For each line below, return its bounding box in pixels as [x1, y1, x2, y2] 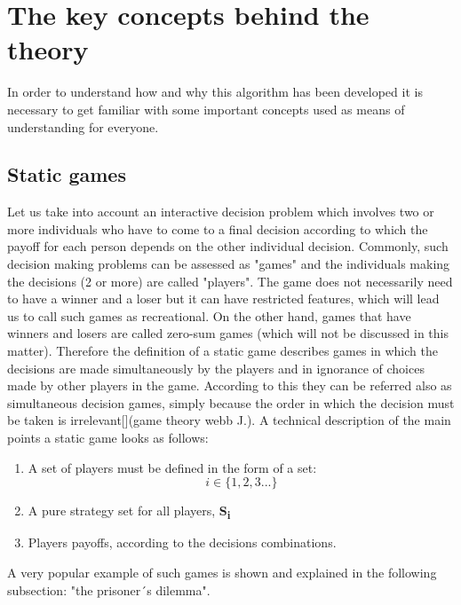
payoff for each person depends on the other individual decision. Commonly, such [7, 237, 449, 255]
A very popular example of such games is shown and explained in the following [7, 562, 437, 581]
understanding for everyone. [7, 117, 159, 136]
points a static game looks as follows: [7, 428, 209, 447]
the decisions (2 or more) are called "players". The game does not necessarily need [7, 271, 453, 290]
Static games [7, 161, 126, 188]
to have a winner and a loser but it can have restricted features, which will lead [7, 289, 440, 308]
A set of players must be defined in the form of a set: [28, 458, 317, 476]
